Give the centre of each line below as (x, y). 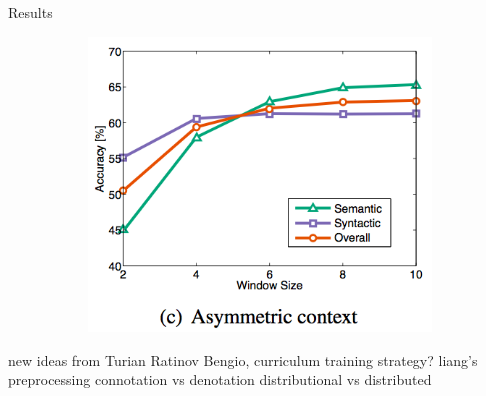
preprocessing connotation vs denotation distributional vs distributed (220, 379)
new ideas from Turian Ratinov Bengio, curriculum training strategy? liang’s (243, 359)
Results (30, 12)
